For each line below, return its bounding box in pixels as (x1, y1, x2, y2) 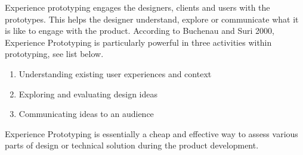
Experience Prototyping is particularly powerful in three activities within (5, 36, 272, 48)
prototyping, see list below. (5, 48, 104, 60)
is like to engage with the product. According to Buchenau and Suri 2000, (5, 24, 274, 37)
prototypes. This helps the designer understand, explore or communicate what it (5, 12, 299, 25)
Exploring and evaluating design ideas (18, 87, 157, 100)
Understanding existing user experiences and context (18, 67, 212, 80)
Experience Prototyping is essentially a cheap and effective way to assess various (5, 127, 298, 140)
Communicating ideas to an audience (18, 107, 154, 120)
